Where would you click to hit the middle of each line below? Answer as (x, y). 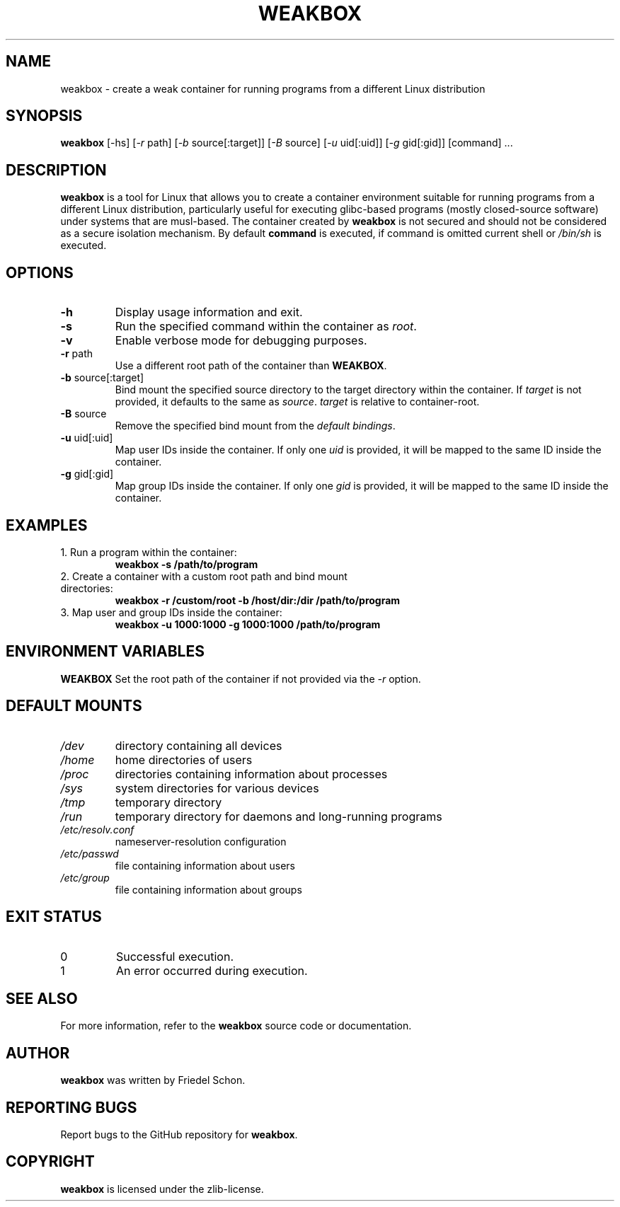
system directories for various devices (217, 788)
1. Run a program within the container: (149, 552)
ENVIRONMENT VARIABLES (105, 652)
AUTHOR (38, 1053)
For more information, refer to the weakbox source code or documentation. (236, 1026)
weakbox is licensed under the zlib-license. (162, 1189)
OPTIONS (40, 272)
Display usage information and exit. (209, 312)
